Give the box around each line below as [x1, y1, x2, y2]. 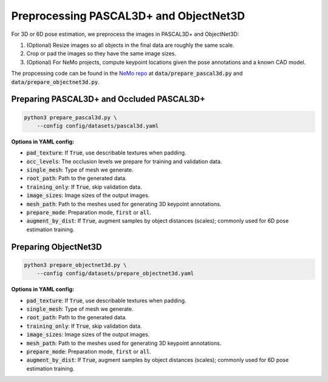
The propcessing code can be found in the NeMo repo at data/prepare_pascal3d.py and [11, 70, 243, 77]
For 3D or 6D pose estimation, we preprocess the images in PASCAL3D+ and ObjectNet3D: [11, 30, 239, 38]
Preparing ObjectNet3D [11, 241, 103, 252]
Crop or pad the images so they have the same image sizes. [26, 50, 176, 57]
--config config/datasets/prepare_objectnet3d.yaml [36, 270, 194, 277]
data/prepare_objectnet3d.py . [11, 78, 100, 85]
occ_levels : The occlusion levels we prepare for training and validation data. [26, 158, 222, 165]
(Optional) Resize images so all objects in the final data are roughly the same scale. [26, 41, 234, 49]
